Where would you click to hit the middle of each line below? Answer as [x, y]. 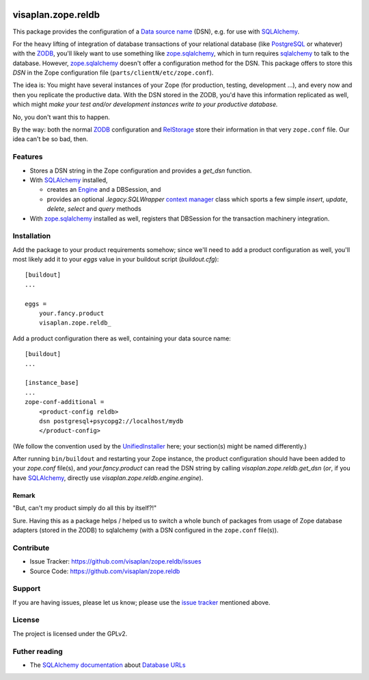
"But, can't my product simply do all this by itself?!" [85, 508]
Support [27, 589]
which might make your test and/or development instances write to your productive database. [145, 104]
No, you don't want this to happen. [61, 117]
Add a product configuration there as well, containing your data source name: [122, 338]
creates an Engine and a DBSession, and [104, 190]
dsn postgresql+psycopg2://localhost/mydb [111, 421]
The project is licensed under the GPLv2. [70, 633]
